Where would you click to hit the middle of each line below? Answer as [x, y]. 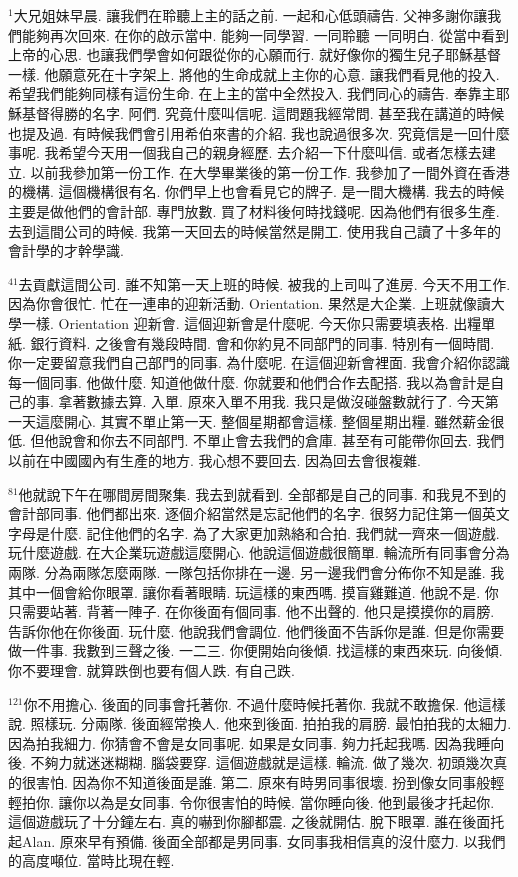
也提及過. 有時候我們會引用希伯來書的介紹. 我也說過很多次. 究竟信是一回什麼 [259, 132]
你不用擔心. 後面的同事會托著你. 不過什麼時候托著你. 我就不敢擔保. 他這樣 [264, 703]
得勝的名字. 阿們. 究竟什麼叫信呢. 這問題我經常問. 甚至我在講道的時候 [277, 112]
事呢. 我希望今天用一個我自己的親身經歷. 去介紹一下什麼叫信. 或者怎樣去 [245, 152]
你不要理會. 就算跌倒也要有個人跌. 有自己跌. [151, 670]
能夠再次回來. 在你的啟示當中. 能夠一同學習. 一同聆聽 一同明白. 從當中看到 [265, 34]
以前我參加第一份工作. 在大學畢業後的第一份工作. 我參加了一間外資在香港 [270, 171]
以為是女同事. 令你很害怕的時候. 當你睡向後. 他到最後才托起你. [290, 801]
